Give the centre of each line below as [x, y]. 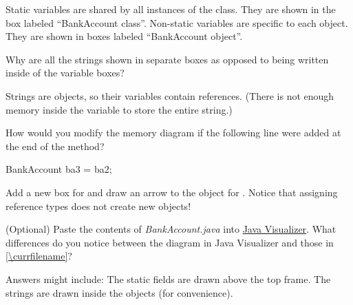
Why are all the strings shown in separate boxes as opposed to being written [167, 59]
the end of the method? [55, 146]
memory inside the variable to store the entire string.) [119, 109]
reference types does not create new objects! [98, 206]
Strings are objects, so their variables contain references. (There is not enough [170, 95]
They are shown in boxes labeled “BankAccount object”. [124, 36]
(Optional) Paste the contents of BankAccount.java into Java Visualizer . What [171, 229]
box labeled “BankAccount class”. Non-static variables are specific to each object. [177, 22]
